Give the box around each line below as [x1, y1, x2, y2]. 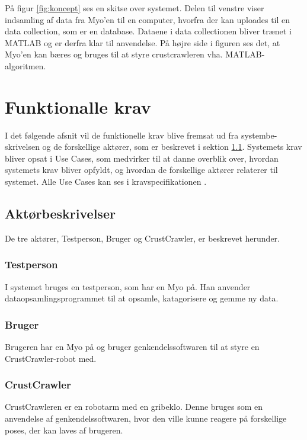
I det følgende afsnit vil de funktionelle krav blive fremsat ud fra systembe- [5, 129, 277, 141]
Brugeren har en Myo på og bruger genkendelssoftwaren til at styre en [5, 341, 260, 353]
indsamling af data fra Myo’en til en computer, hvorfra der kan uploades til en [5, 13, 290, 25]
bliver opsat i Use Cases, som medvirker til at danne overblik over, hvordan [5, 152, 279, 164]
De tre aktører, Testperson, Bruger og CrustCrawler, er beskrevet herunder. [5, 232, 280, 244]
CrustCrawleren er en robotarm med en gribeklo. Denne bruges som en [5, 400, 263, 413]
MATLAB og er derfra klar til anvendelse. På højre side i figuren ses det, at [5, 36, 280, 49]
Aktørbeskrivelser [5, 204, 116, 223]
